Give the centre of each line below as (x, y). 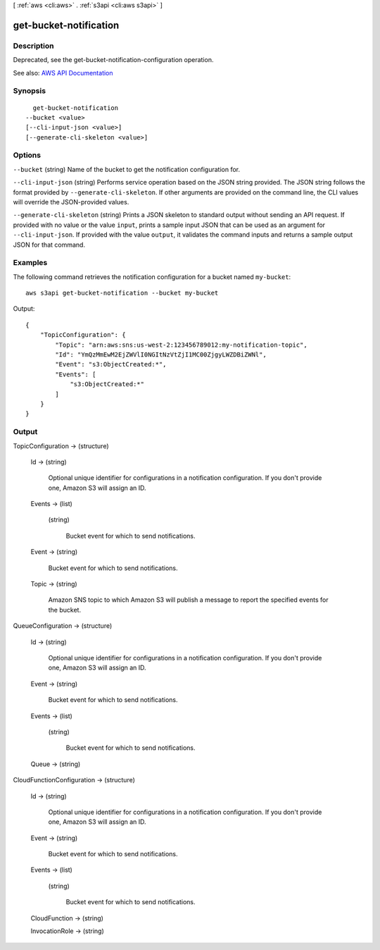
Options (27, 155)
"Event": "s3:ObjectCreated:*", (111, 364)
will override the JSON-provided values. (71, 202)
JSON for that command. (49, 245)
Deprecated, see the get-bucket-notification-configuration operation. (113, 60)
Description (33, 46)
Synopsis (29, 91)
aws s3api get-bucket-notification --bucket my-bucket (122, 293)
